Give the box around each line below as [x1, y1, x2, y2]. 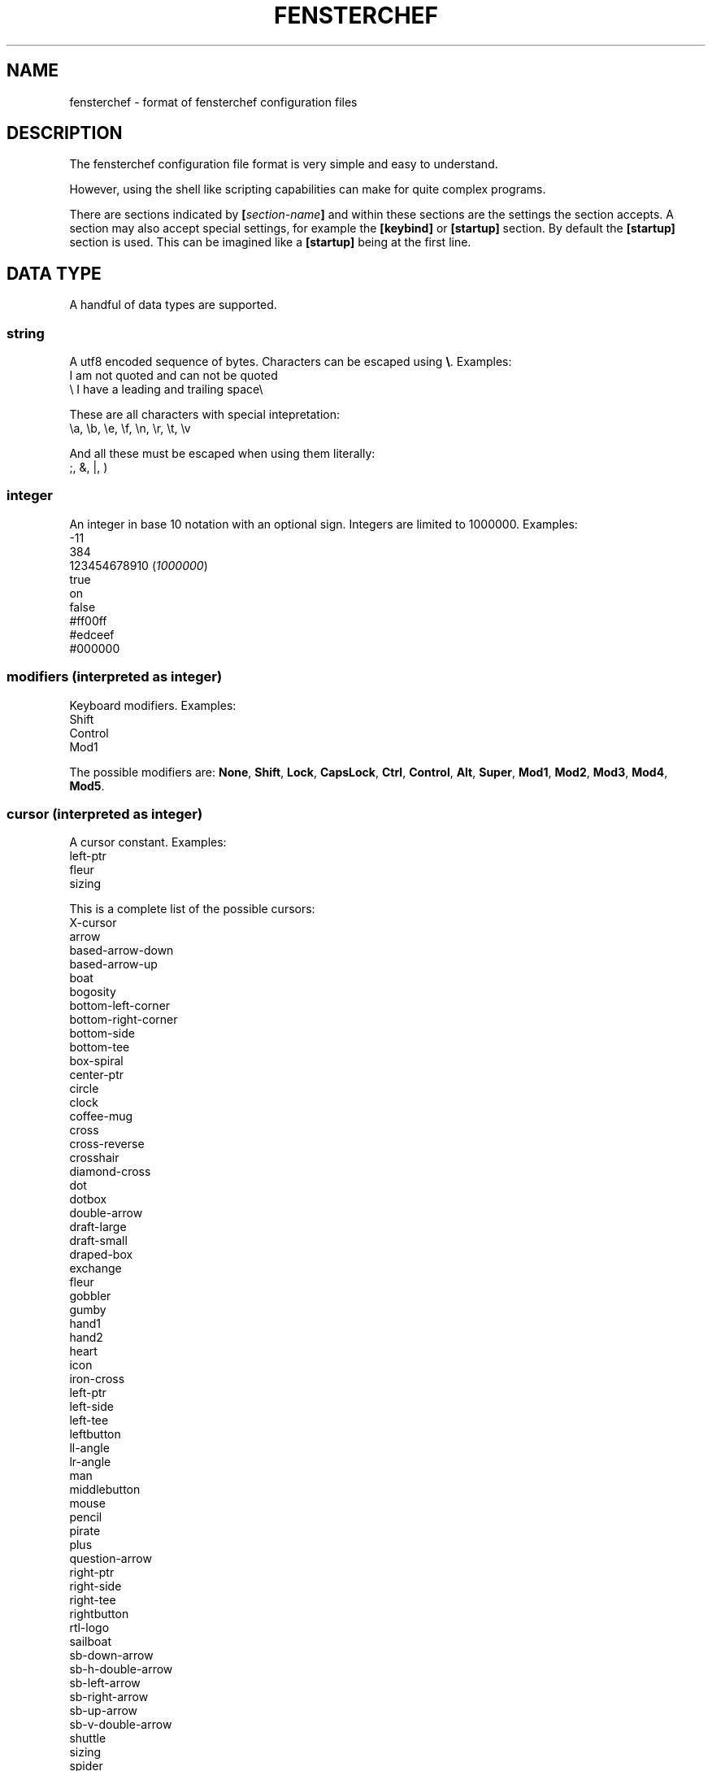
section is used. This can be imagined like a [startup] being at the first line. [69, 235, 471, 250]
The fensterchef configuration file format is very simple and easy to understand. [69, 157, 498, 172]
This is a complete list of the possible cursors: [69, 902, 315, 916]
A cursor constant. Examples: [69, 835, 227, 850]
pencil [69, 1510, 102, 1525]
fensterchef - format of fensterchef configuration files [69, 94, 358, 109]
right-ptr [69, 1565, 115, 1580]
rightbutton [69, 1607, 129, 1621]
